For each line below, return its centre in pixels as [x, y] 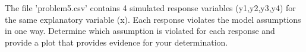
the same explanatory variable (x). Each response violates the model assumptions [153, 19]
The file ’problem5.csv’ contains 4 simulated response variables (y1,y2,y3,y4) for [150, 8]
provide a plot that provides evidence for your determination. [116, 42]
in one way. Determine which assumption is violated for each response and [140, 31]
